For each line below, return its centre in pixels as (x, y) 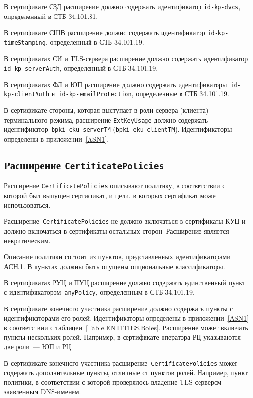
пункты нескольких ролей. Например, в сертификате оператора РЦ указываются (122, 337)
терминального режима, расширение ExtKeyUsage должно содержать (106, 119)
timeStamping (25, 43)
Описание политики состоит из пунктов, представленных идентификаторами (117, 257)
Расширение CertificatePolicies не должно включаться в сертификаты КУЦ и (125, 221)
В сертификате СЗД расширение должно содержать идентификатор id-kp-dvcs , (122, 6)
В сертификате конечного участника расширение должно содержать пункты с (118, 308)
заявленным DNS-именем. (43, 391)
